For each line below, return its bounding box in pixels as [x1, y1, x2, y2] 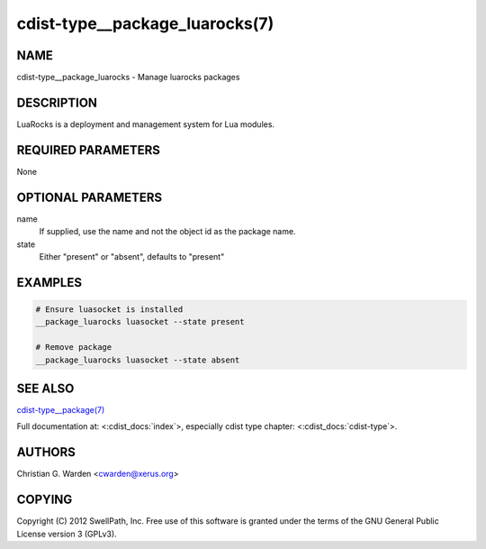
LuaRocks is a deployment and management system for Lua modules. [16, 118, 274, 130]
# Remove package [35, 343, 112, 352]
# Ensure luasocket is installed [35, 304, 184, 315]
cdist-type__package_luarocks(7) [16, 14, 274, 33]
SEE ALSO [16, 380, 75, 396]
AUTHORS [16, 444, 76, 460]
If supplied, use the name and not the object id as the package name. [39, 226, 296, 237]
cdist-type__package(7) [16, 405, 105, 416]
